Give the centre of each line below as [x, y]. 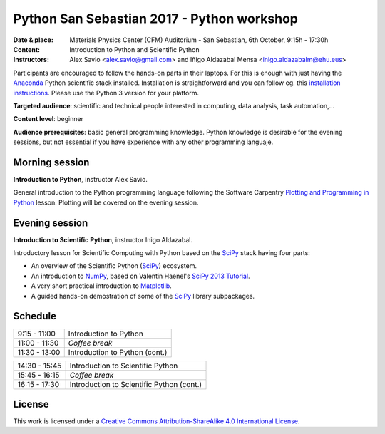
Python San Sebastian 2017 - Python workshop [156, 19]
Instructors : [31, 60]
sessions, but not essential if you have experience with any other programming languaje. [143, 142]
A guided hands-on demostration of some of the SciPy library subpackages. [143, 296]
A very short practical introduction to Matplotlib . [102, 286]
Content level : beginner [48, 119]
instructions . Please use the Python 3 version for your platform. [106, 93]
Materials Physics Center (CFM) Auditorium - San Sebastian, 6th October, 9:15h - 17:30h [199, 40]
